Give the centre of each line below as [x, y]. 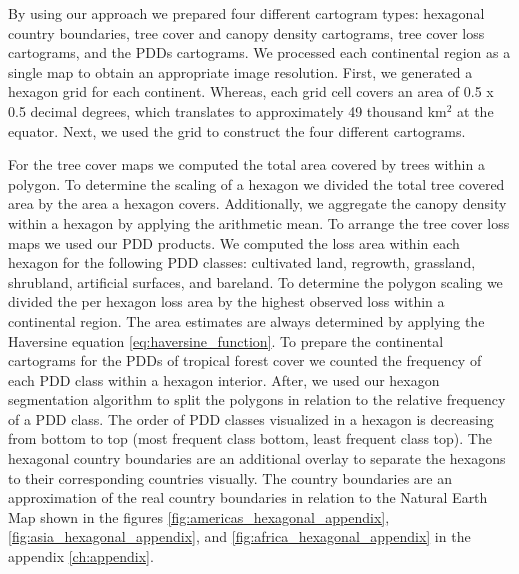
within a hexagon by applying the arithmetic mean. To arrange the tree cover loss [259, 222]
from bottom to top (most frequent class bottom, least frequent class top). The [250, 438]
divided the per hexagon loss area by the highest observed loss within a [226, 301]
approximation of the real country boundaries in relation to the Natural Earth [248, 497]
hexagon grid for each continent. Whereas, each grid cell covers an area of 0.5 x [251, 91]
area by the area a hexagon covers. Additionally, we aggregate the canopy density [257, 203]
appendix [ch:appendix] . [81, 556]
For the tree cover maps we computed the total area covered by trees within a [246, 164]
